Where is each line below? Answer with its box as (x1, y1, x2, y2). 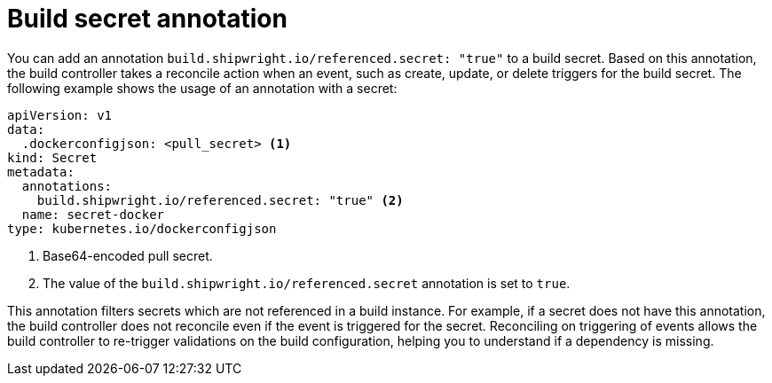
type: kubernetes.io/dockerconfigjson (7, 221, 277, 236)
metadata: (7, 164, 75, 179)
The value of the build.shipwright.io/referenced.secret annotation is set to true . (43, 275, 571, 291)
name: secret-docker (21, 207, 165, 222)
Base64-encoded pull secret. (43, 247, 213, 263)
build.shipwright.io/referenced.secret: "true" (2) (36, 192, 404, 207)
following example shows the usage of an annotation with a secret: (7, 80, 398, 96)
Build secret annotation (7, 4, 288, 34)
